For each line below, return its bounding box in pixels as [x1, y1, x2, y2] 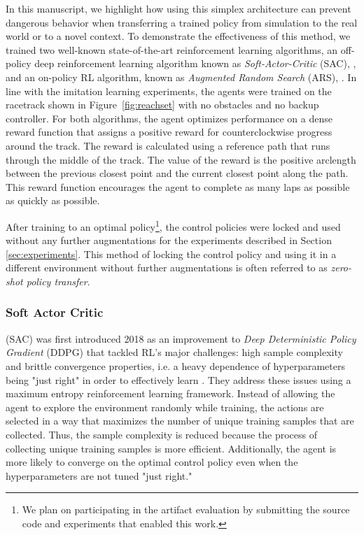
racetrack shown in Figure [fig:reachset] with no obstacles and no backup [6, 97, 319, 112]
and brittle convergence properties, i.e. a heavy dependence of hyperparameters [6, 358, 345, 373]
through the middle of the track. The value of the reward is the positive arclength [6, 152, 356, 166]
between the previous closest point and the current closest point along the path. [6, 166, 349, 180]
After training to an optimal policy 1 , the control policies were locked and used [6, 217, 341, 234]
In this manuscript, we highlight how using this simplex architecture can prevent [6, 1, 351, 15]
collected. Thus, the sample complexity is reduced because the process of [6, 427, 317, 441]
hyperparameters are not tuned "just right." [6, 468, 192, 483]
